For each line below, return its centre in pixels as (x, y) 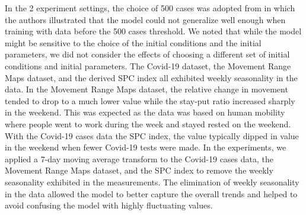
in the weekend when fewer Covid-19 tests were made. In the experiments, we (146, 147)
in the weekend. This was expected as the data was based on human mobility (145, 112)
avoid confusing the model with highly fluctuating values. (109, 205)
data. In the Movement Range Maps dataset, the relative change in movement (146, 89)
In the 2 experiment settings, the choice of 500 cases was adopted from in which (150, 8)
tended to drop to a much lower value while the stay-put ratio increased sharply (150, 100)
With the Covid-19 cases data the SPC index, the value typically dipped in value (152, 135)
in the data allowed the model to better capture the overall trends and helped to (151, 193)
